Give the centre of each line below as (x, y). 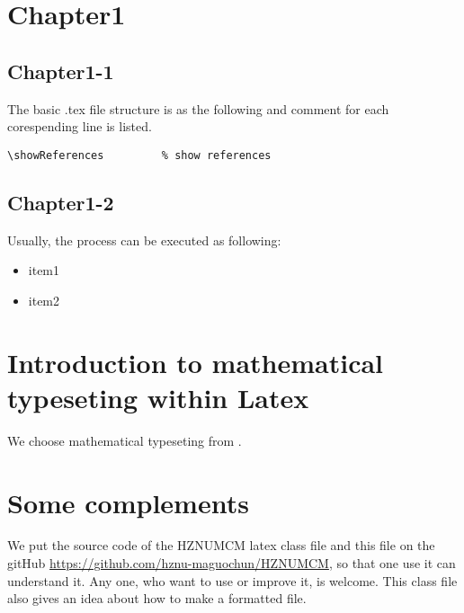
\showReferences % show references (139, 155)
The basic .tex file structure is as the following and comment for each (198, 108)
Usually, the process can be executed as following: (144, 240)
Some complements (128, 502)
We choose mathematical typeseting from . (125, 440)
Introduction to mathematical (196, 362)
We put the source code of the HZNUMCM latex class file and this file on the (221, 545)
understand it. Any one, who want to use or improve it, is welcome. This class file (232, 580)
